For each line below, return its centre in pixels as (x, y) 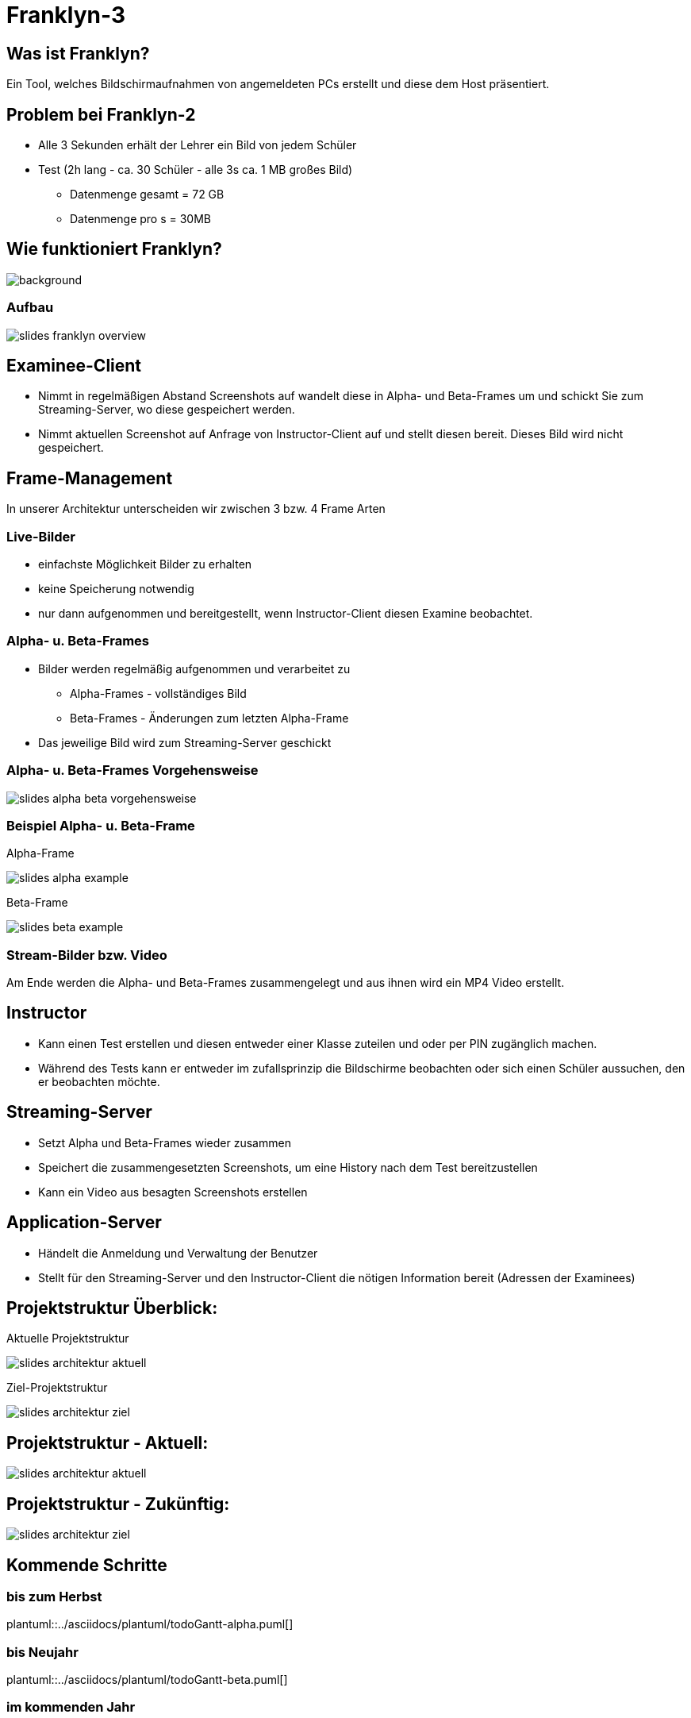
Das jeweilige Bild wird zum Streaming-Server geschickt (185, 742)
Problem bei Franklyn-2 (101, 114)
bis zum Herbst (54, 1596)
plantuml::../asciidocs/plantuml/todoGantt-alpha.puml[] (150, 1624)
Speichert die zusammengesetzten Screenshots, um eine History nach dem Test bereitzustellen (288, 1167)
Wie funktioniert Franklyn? (114, 249)
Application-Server (84, 1223)
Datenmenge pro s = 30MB (140, 219)
